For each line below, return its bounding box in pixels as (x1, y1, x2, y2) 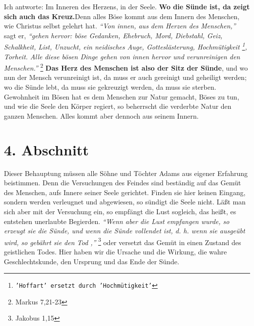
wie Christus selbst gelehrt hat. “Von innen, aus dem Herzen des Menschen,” (4, 21, 236, 31)
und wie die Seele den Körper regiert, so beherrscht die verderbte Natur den (4, 101, 232, 111)
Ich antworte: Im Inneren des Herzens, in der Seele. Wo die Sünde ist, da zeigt (4, 1, 250, 11)
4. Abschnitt (4, 139, 89, 159)
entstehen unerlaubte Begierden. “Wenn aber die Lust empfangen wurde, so (4, 216, 230, 226)
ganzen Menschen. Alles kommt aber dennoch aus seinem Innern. (4, 110, 199, 121)
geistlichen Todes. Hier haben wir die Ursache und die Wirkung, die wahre (4, 246, 227, 256)
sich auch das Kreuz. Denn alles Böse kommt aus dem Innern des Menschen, (4, 11, 240, 21)
